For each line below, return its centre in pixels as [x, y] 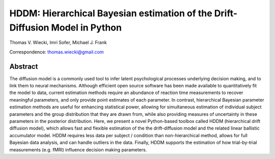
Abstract [24, 66]
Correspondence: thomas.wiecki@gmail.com [57, 52]
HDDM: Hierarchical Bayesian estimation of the [111, 13]
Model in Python [87, 27]
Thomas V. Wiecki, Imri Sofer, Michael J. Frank [58, 43]
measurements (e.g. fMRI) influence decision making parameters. [78, 149]
